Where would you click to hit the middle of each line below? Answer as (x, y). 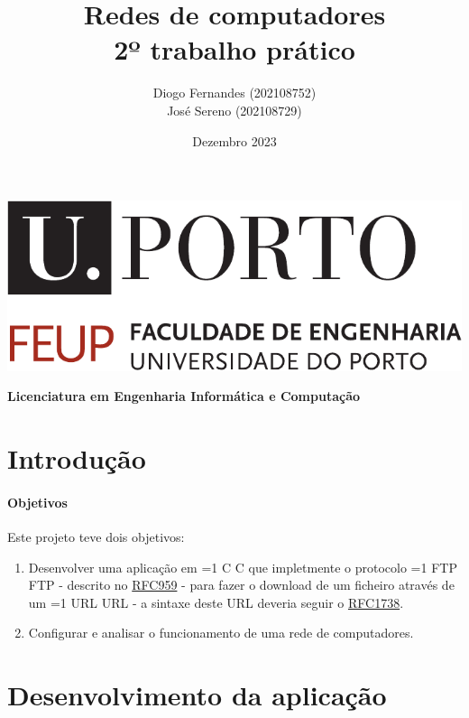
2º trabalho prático (234, 49)
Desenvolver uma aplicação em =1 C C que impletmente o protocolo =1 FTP (243, 567)
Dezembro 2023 (234, 140)
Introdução (77, 458)
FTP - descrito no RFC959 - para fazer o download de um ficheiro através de (241, 585)
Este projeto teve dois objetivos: (96, 536)
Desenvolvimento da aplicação (197, 695)
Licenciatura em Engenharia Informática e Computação (184, 396)
